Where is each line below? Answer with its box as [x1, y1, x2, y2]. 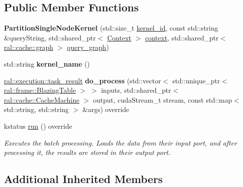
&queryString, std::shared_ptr [4, 32, 96, 42]
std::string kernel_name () [4, 58, 90, 69]
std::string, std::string [4, 104, 69, 114]
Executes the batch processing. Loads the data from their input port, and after [4, 137, 237, 148]
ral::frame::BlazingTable [4, 85, 76, 95]
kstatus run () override [4, 120, 72, 131]
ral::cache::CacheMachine [4, 94, 80, 105]
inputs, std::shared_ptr [101, 85, 171, 95]
